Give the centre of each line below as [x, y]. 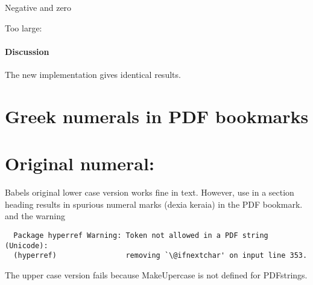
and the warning [35, 216]
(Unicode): [27, 245]
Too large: [24, 27]
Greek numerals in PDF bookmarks [157, 116]
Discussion [27, 51]
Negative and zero [38, 7]
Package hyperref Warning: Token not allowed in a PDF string [141, 235]
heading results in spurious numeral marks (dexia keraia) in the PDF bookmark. [154, 204]
